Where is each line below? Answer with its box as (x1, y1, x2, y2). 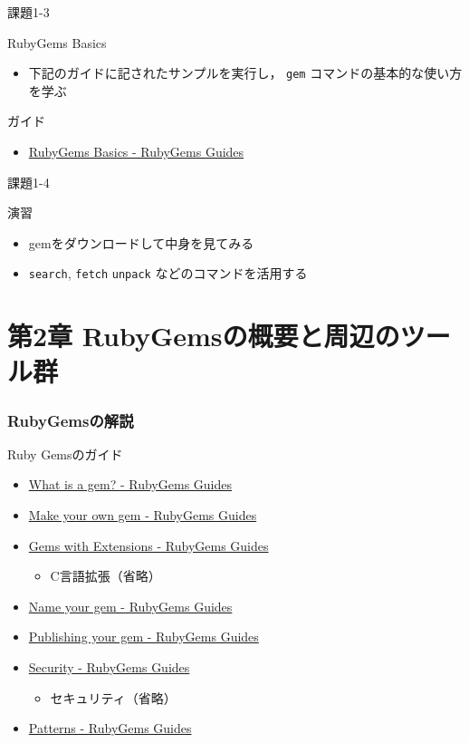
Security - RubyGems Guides (28, 658, 190, 676)
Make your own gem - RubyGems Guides (28, 506, 257, 525)
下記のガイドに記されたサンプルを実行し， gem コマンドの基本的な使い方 (28, 63, 463, 82)
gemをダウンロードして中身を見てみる (28, 233, 254, 252)
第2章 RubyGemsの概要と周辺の (7, 317, 400, 354)
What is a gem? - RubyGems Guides (28, 475, 232, 494)
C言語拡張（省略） (50, 566, 161, 585)
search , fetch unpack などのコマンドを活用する (28, 264, 308, 283)
